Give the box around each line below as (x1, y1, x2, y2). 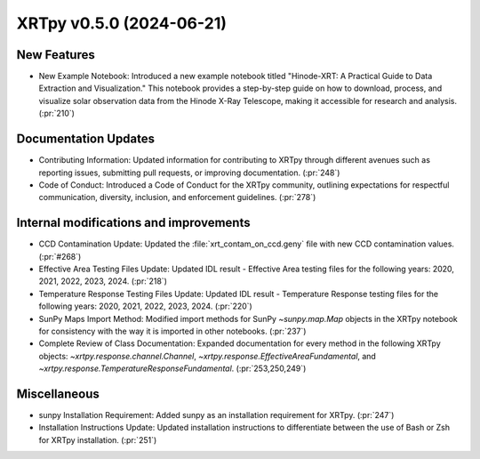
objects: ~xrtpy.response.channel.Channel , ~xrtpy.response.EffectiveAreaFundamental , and (38, 350, 377, 361)
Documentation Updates (16, 132, 156, 147)
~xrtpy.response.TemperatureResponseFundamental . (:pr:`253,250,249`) (38, 363, 307, 374)
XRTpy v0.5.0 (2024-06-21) (16, 13, 227, 33)
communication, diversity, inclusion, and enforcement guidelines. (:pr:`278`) (38, 192, 316, 203)
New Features (16, 47, 95, 62)
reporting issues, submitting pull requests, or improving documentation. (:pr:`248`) (38, 167, 340, 178)
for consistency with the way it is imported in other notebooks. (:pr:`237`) (38, 326, 307, 336)
